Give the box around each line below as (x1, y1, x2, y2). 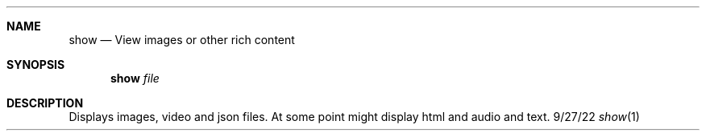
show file (110, 71, 160, 85)
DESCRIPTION (6, 96, 84, 110)
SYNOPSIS (6, 58, 65, 71)
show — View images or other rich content (69, 33, 295, 46)
